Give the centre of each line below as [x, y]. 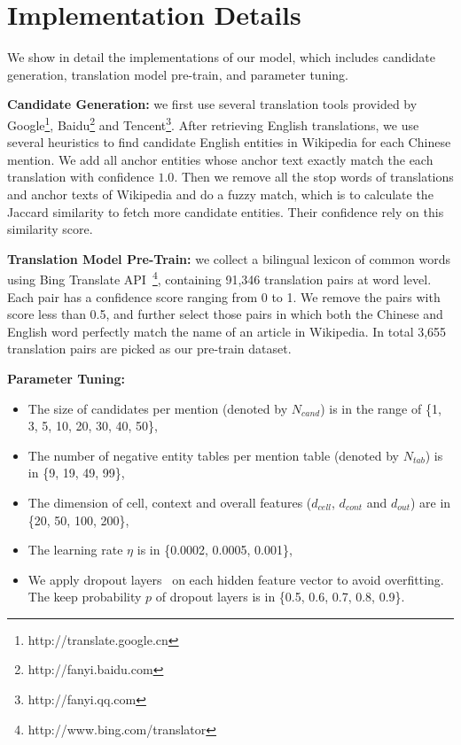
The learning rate [75, 550]
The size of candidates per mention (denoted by [158, 408]
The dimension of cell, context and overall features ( [170, 502]
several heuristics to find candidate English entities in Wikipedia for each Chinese [229, 142]
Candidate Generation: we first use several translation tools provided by [212, 104]
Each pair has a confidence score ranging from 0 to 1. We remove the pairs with [224, 296]
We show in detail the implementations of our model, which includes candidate [221, 57]
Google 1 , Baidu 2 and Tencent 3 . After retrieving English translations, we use [213, 123]
